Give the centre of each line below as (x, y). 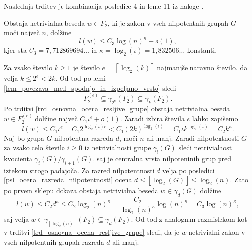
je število (86, 67)
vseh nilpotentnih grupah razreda (54, 241)
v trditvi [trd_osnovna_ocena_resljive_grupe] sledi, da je (92, 232)
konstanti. (202, 50)
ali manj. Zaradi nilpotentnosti (193, 138)
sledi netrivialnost (205, 147)
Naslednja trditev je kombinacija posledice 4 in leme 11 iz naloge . (104, 6)
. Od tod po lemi (81, 78)
